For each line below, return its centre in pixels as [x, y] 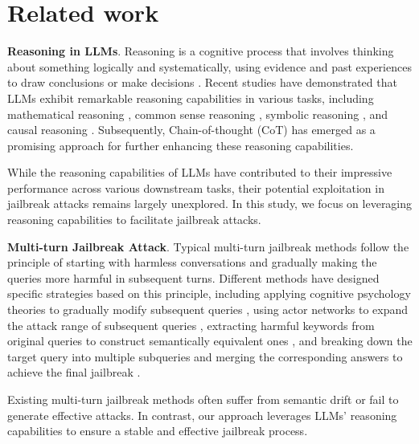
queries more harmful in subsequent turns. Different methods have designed [193, 277]
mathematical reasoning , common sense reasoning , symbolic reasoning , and [198, 114]
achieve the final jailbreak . [74, 372]
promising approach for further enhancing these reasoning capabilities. [181, 145]
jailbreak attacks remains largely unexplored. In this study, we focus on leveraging [210, 204]
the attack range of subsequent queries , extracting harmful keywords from [191, 325]
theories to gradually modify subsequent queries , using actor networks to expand [208, 310]
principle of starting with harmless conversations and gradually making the [192, 262]
